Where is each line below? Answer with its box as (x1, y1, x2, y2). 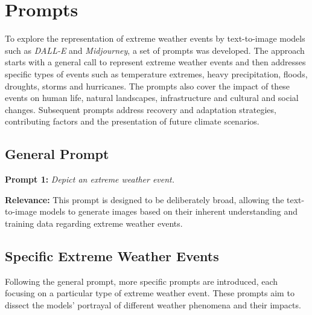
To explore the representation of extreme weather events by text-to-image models (5, 32, 305, 45)
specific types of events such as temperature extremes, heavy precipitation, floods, (5, 67, 308, 80)
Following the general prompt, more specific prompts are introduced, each (5, 274, 278, 287)
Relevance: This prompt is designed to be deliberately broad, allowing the (5, 193, 284, 206)
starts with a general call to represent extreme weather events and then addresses (5, 56, 306, 68)
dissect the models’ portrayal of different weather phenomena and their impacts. (5, 298, 301, 311)
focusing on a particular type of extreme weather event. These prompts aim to (5, 287, 294, 299)
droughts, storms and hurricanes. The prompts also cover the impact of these (5, 79, 290, 92)
